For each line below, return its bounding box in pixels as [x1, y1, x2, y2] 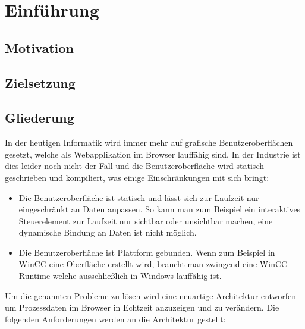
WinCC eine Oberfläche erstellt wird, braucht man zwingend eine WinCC [18, 258, 288, 270]
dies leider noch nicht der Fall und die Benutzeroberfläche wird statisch [5, 159, 264, 172]
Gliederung [5, 108, 74, 127]
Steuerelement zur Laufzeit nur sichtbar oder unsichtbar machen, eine [18, 214, 273, 227]
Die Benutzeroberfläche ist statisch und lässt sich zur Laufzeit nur [18, 191, 259, 203]
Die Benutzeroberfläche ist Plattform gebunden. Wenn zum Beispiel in [18, 246, 275, 258]
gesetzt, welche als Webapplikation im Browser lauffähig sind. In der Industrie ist [5, 148, 301, 160]
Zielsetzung [5, 73, 76, 92]
